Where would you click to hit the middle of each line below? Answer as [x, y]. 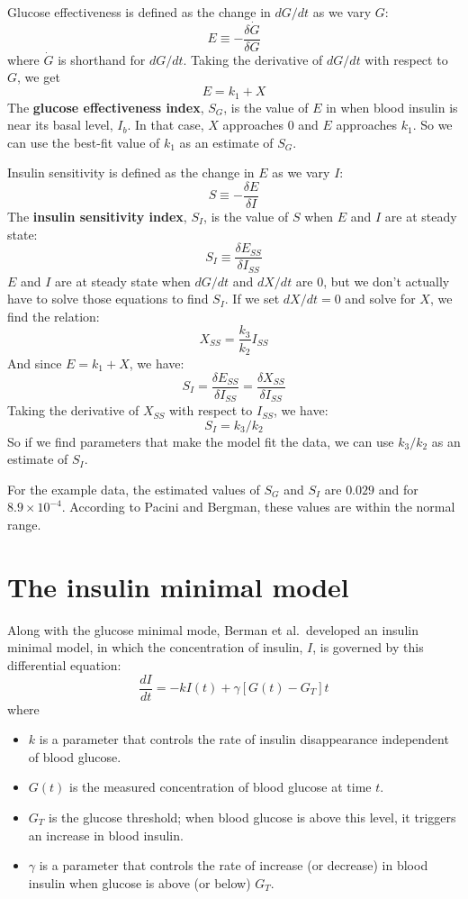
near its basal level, [60, 125]
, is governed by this [368, 647]
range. [24, 525]
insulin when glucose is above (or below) [139, 882]
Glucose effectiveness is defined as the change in [139, 12]
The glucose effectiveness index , [106, 107]
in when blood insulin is [392, 107]
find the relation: [54, 316]
